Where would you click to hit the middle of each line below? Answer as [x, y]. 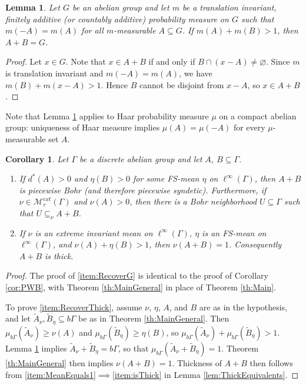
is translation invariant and [54, 73]
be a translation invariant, [229, 7]
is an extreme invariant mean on [94, 232]
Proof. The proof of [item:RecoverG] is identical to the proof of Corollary [137, 275]
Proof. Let [24, 61]
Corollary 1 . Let [37, 158]
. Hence [114, 84]
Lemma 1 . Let [33, 7]
